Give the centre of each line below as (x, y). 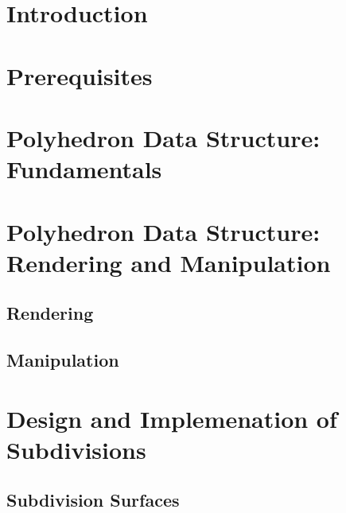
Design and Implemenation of (172, 418)
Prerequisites (80, 75)
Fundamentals (84, 169)
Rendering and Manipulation (169, 262)
